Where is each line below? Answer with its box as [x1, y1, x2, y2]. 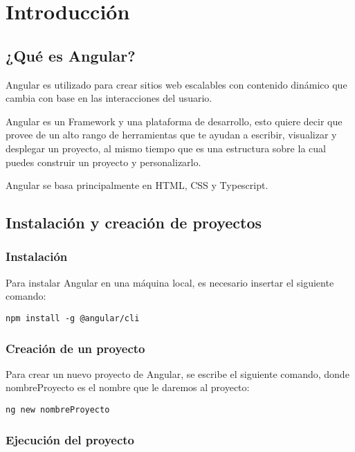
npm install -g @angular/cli [6, 313, 140, 323]
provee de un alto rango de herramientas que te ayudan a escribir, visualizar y [6, 127, 337, 142]
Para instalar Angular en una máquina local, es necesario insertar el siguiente [6, 275, 334, 289]
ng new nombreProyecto [6, 404, 110, 415]
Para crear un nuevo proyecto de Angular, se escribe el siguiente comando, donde [6, 366, 349, 381]
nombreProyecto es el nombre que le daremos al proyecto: [6, 380, 250, 395]
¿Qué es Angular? [6, 44, 136, 66]
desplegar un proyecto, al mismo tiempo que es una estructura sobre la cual [6, 141, 326, 155]
